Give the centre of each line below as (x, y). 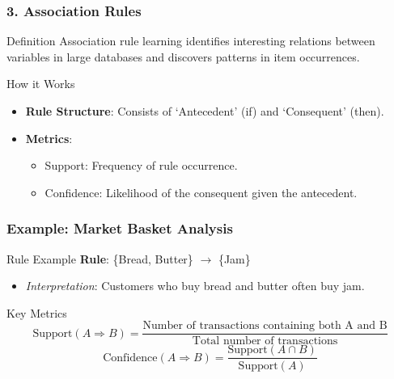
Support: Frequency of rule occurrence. (141, 165)
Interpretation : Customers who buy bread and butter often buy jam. (195, 286)
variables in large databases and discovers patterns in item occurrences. (183, 56)
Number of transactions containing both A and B (265, 326)
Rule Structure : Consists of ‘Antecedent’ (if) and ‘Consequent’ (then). (205, 111)
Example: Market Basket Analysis (120, 228)
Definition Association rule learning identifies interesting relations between (191, 41)
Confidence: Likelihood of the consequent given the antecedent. (201, 192)
